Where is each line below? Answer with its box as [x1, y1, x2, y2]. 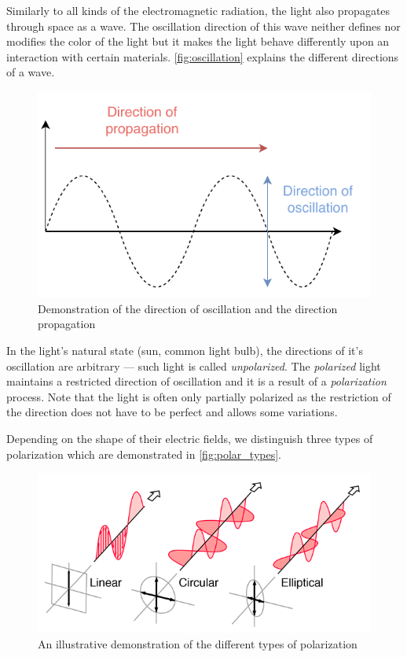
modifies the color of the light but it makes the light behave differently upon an [6, 33, 390, 50]
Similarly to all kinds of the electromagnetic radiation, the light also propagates [6, 2, 390, 18]
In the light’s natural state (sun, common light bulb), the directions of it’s [6, 342, 363, 358]
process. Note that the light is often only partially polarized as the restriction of [6, 388, 391, 404]
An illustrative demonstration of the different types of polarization [38, 635, 357, 651]
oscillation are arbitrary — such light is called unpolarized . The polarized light [6, 357, 381, 374]
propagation [38, 316, 96, 332]
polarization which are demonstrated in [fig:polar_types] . [6, 445, 281, 462]
